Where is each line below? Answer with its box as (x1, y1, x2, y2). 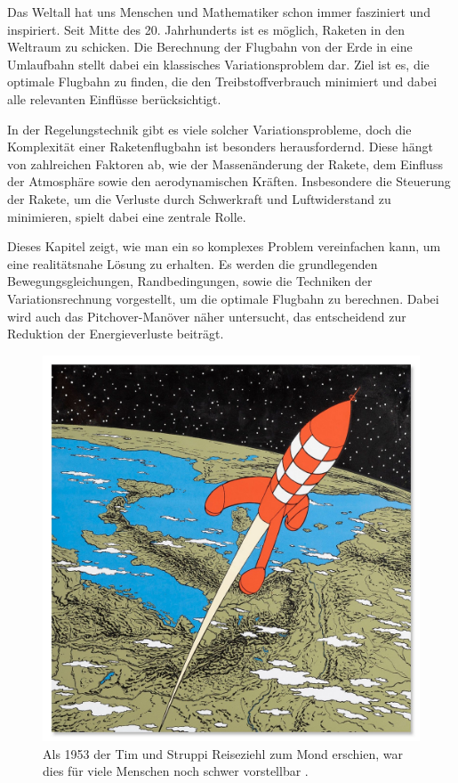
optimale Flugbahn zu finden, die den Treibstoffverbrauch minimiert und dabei (7, 72, 438, 91)
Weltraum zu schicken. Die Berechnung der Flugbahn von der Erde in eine (7, 37, 413, 56)
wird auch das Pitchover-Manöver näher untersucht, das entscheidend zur (7, 306, 406, 325)
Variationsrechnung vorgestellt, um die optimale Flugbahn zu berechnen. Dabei (7, 289, 439, 307)
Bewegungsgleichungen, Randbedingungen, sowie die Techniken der (7, 272, 373, 290)
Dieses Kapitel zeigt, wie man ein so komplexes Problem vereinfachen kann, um (7, 237, 441, 256)
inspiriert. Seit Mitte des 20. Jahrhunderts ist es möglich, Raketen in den (7, 20, 405, 38)
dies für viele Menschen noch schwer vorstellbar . (43, 762, 309, 780)
